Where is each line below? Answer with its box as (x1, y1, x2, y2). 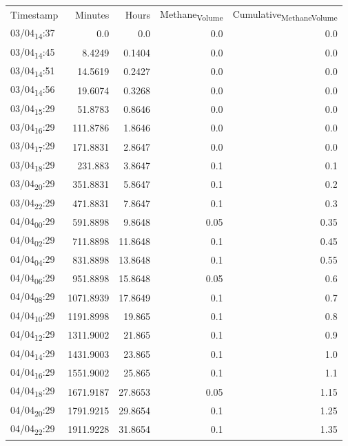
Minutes (75, 8, 110, 22)
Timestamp (10, 8, 59, 22)
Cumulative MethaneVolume (232, 6, 338, 23)
